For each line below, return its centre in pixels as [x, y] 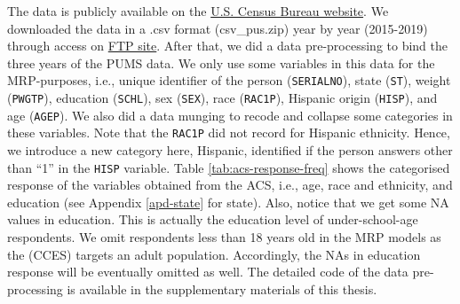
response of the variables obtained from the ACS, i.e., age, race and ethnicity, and [230, 185]
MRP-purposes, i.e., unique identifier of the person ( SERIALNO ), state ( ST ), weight [229, 80]
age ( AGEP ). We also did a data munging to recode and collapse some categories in [230, 115]
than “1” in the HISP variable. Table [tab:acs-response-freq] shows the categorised [229, 167]
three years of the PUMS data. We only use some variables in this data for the [221, 62]
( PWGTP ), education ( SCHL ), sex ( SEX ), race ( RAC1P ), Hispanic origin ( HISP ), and [222, 98]
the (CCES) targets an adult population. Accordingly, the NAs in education [214, 254]
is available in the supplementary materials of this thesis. [222, 288]
